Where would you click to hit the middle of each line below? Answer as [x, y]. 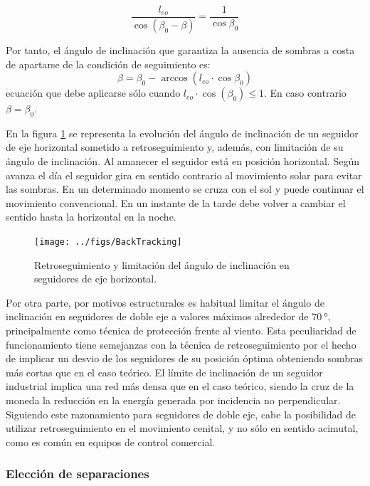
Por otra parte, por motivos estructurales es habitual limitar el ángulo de [165, 302]
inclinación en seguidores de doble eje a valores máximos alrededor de [157, 316]
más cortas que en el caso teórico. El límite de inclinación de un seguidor [164, 372]
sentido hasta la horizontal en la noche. [91, 217]
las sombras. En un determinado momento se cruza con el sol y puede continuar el [185, 189]
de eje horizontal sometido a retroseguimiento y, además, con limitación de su [175, 147]
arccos [174, 79]
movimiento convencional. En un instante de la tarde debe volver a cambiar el [176, 202]
